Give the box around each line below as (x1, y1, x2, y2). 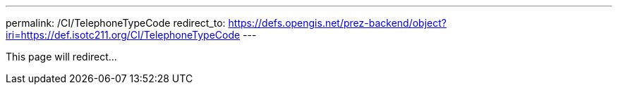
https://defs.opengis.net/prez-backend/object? (228, 17, 447, 29)
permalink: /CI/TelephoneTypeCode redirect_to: (6, 17, 226, 29)
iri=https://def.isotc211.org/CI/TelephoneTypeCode (6, 29, 241, 41)
